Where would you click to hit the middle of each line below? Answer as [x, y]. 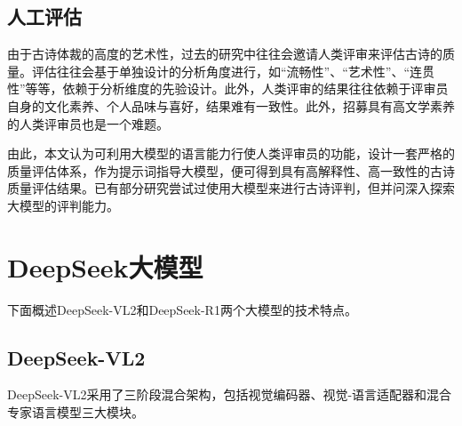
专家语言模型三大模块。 [76, 412]
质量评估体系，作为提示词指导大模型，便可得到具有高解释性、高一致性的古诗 [231, 170]
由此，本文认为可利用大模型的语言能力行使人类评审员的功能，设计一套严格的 [231, 153]
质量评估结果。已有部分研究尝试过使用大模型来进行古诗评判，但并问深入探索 [231, 188]
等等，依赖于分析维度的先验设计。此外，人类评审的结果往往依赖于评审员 [237, 88]
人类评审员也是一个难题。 [94, 123]
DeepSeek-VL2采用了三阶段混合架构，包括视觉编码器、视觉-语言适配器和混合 [230, 394]
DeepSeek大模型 [105, 266]
